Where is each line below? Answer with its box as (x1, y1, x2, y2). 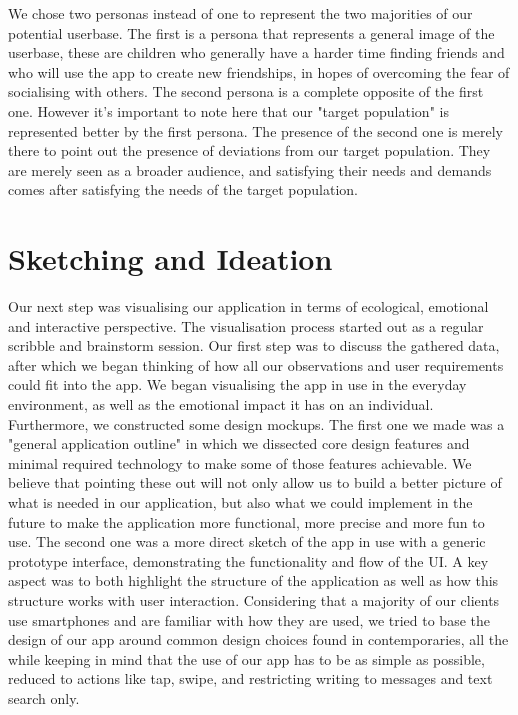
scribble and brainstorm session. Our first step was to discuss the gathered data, (8, 335, 500, 356)
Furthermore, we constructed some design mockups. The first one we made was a (8, 413, 505, 434)
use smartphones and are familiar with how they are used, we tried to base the (8, 609, 490, 630)
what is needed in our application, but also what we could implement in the (8, 492, 473, 512)
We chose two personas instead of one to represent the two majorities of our (8, 3, 473, 23)
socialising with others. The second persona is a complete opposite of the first (8, 81, 484, 102)
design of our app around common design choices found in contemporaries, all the (8, 629, 509, 650)
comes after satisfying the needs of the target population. (8, 179, 358, 200)
